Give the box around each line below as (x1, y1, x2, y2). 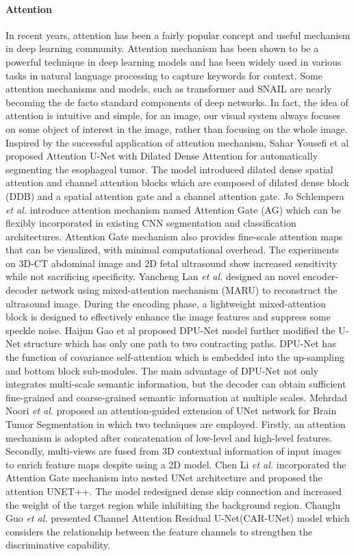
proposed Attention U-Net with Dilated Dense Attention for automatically (5, 149, 318, 163)
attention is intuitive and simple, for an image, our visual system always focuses (5, 108, 341, 123)
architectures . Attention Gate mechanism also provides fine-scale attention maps (5, 229, 343, 243)
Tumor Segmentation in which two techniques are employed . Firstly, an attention (5, 417, 346, 431)
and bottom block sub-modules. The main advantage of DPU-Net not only (5, 363, 319, 377)
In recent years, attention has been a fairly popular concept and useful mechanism (5, 27, 351, 42)
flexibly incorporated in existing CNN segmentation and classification (5, 216, 296, 230)
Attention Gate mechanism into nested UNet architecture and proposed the (5, 470, 322, 485)
